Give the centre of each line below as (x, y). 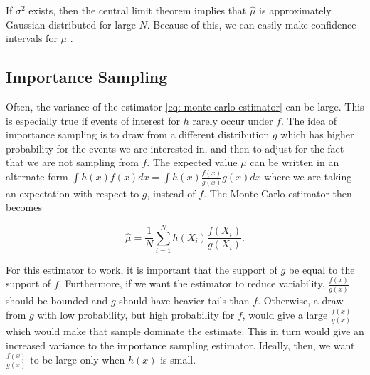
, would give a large (285, 315)
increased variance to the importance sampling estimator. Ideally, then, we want (180, 345)
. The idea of (309, 120)
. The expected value (192, 162)
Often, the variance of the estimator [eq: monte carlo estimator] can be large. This (185, 106)
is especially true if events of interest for (93, 120)
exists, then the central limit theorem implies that (138, 10)
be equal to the (322, 269)
